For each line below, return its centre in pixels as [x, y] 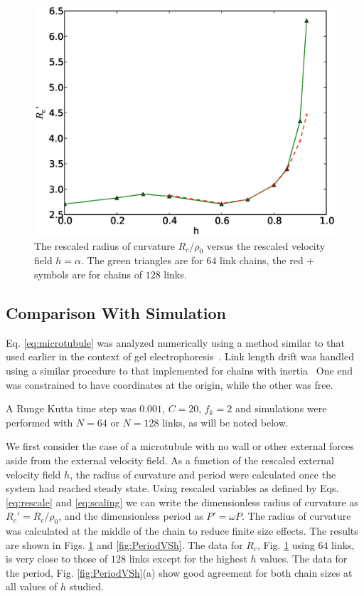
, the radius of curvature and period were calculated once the [203, 474]
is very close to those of [57, 559]
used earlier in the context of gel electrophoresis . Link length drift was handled [180, 356]
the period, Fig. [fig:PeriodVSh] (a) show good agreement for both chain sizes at [179, 572]
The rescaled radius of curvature [105, 245]
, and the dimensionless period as [131, 516]
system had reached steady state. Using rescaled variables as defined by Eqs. [172, 488]
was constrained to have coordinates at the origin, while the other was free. [170, 384]
